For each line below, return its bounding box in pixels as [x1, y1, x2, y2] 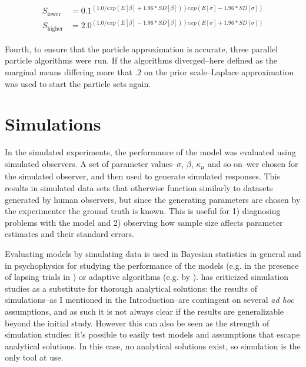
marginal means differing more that [5, 66, 132, 78]
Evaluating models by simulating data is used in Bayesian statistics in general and [5, 247, 301, 259]
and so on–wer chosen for [207, 157, 298, 169]
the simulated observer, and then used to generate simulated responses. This [5, 170, 280, 182]
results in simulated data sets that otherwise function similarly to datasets [5, 182, 273, 194]
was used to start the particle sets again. [5, 77, 151, 89]
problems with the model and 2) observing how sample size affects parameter [5, 216, 283, 228]
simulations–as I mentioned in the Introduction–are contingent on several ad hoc [5, 293, 294, 306]
